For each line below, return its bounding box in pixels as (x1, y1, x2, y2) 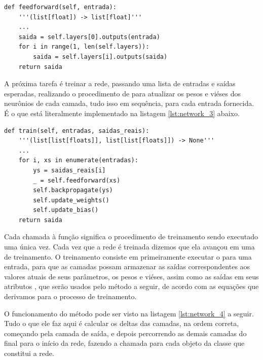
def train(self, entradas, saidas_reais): (4, 127, 149, 134)
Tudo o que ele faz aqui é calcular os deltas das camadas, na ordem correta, (4, 318, 239, 329)
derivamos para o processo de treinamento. (4, 291, 137, 302)
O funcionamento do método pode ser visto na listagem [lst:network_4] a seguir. (4, 308, 254, 318)
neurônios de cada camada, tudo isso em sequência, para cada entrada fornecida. (4, 98, 254, 109)
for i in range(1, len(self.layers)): (18, 43, 149, 51)
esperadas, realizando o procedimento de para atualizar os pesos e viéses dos (4, 88, 241, 98)
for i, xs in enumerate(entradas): (18, 157, 138, 164)
